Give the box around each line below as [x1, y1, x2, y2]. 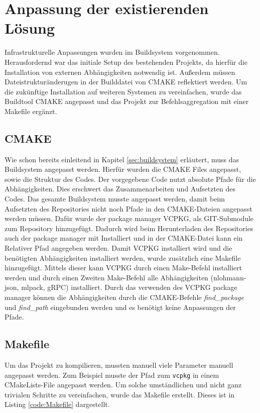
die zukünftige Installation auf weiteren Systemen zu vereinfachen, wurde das [5, 86, 242, 96]
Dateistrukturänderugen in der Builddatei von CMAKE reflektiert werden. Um [5, 76, 247, 87]
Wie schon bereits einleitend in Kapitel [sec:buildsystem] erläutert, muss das [5, 154, 239, 164]
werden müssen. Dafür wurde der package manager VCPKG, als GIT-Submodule [5, 213, 254, 224]
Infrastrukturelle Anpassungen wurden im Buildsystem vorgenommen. [5, 47, 220, 57]
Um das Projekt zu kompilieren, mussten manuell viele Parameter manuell [5, 359, 233, 370]
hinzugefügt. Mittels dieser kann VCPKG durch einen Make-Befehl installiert [5, 262, 242, 273]
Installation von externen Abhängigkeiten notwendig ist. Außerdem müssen [5, 66, 235, 77]
